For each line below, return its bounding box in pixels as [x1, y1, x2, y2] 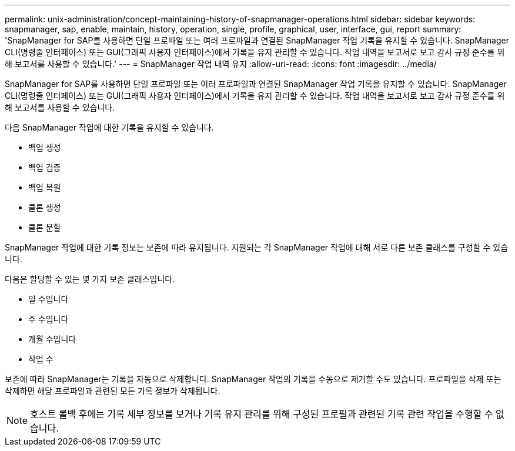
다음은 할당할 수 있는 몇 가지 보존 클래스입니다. [5, 274, 175, 284]
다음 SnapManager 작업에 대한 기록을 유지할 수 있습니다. [5, 122, 214, 132]
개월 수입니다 [28, 334, 76, 344]
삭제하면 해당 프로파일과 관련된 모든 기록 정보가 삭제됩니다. [5, 386, 220, 396]
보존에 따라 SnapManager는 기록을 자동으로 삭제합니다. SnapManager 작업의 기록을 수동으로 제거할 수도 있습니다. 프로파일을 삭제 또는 [5, 374, 501, 384]
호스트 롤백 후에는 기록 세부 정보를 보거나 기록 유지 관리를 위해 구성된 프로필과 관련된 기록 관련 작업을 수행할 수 [30, 408, 493, 420]
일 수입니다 [28, 294, 69, 304]
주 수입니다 [28, 314, 69, 324]
